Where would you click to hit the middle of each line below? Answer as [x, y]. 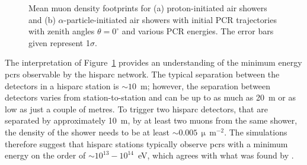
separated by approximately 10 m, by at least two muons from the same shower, [151, 120]
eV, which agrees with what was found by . [216, 155]
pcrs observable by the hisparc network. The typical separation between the [142, 74]
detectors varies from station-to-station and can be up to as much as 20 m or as [151, 97]
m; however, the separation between [205, 85]
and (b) [42, 19]
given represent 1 [59, 42]
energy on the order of [45, 155]
